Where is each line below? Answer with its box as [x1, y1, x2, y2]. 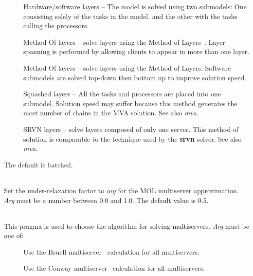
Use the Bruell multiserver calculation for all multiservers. [23, 246, 200, 257]
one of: [4, 230, 24, 240]
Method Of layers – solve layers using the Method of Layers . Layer [23, 37, 225, 47]
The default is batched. [4, 159, 73, 169]
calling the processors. [23, 20, 89, 31]
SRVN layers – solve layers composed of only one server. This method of [23, 124, 239, 134]
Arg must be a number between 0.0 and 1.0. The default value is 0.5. [4, 195, 209, 205]
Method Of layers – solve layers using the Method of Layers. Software [23, 62, 231, 73]
